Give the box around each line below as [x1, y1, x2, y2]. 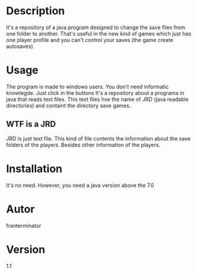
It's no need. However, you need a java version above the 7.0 [6, 181, 154, 189]
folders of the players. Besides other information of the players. [6, 141, 161, 148]
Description [6, 4, 65, 18]
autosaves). [6, 43, 35, 50]
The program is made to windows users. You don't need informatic [6, 83, 169, 90]
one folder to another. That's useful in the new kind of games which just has [6, 30, 192, 37]
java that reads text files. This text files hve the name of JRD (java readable [6, 95, 189, 103]
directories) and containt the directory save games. [6, 102, 131, 109]
